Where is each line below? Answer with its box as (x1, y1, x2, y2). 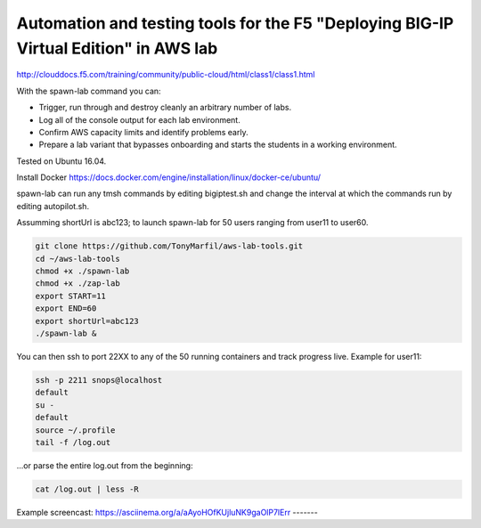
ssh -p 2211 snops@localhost (35, 375, 163, 385)
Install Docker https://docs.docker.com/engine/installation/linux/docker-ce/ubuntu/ (16, 172, 321, 183)
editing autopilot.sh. (16, 200, 89, 211)
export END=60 (35, 304, 97, 313)
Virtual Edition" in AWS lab (16, 38, 218, 58)
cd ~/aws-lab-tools (35, 254, 120, 264)
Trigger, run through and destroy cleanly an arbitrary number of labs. (38, 102, 292, 113)
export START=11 (35, 290, 107, 301)
